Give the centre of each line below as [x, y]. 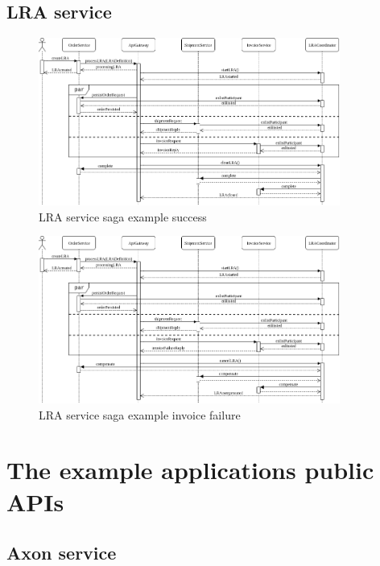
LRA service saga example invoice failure [140, 414]
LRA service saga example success [123, 216]
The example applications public [190, 470]
